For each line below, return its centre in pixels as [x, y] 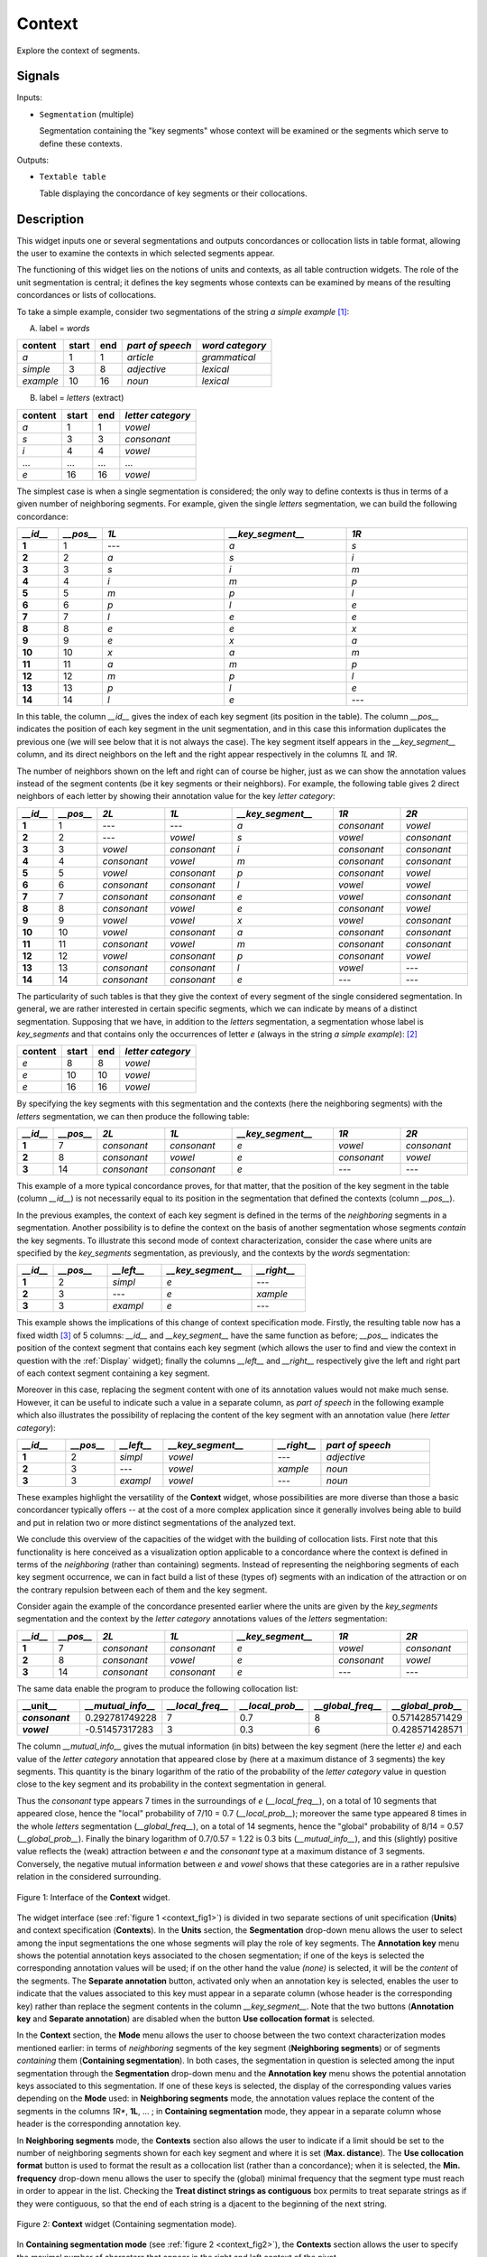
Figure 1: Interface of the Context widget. [93, 1897]
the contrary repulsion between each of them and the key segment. [142, 1590]
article [141, 358]
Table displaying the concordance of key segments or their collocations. [173, 193]
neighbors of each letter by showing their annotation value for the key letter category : [176, 796]
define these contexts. [81, 144]
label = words [64, 329]
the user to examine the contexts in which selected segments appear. [146, 254]
